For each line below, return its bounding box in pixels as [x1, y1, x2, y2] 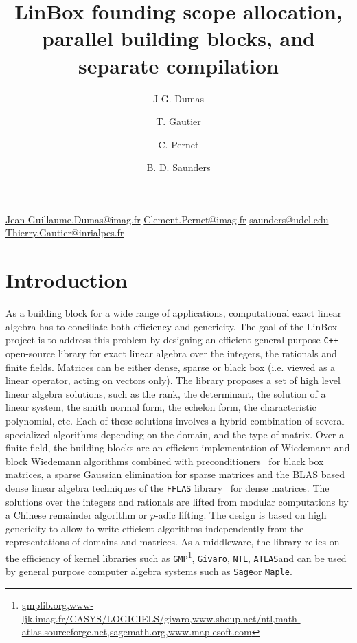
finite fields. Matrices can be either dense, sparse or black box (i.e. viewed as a [5, 359, 336, 374]
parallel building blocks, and [42, 24, 315, 52]
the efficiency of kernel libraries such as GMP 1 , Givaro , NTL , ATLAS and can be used [5, 549, 347, 565]
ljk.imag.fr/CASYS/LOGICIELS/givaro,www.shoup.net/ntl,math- [21, 611, 301, 625]
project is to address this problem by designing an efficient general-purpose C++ [5, 332, 338, 347]
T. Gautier [156, 114, 201, 128]
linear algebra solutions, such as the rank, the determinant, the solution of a [5, 386, 326, 401]
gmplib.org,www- [21, 597, 94, 611]
